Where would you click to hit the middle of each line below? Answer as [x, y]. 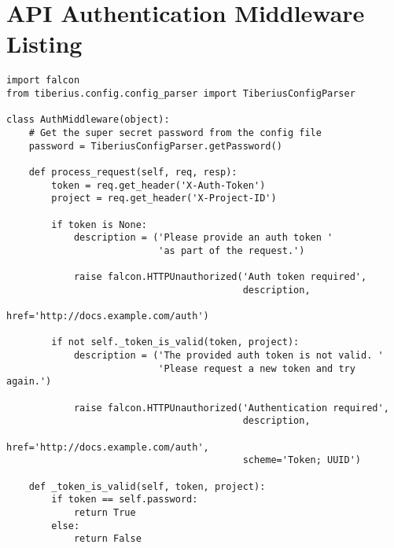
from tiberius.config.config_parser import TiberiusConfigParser [181, 93]
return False [107, 539]
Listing [44, 44]
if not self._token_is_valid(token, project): [175, 342]
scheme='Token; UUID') [302, 460]
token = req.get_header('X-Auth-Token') [158, 185]
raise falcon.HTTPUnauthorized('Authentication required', [231, 408]
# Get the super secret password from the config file [175, 132]
